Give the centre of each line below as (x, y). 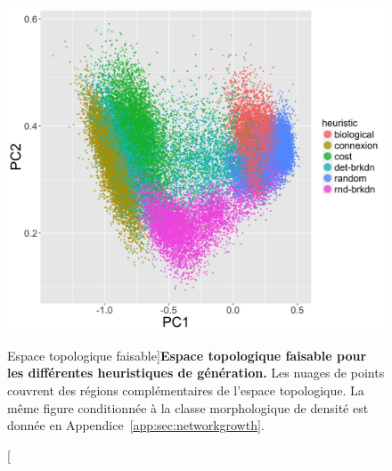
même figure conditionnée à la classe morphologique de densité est (188, 407)
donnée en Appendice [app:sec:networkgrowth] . (136, 425)
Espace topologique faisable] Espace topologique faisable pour (187, 355)
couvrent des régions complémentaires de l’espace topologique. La (186, 390)
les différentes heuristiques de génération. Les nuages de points (196, 373)
